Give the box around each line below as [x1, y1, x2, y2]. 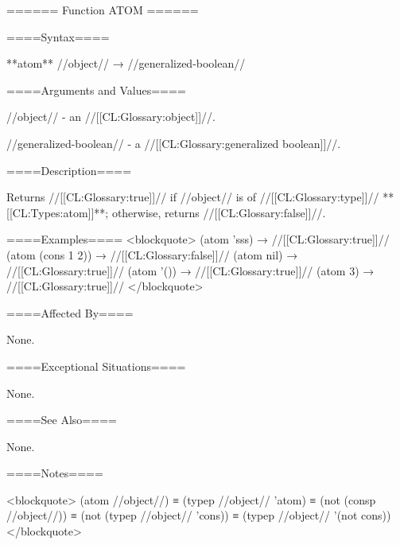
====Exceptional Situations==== [6, 357, 186, 374]
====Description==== [6, 162, 132, 178]
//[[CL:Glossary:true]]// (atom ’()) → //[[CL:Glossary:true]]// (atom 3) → [6, 262, 375, 278]
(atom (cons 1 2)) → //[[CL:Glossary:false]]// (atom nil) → [6, 246, 298, 263]
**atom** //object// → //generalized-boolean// [6, 55, 246, 72]
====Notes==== [6, 465, 103, 481]
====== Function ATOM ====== [6, 2, 199, 18]
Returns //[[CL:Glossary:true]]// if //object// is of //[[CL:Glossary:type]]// [6, 189, 379, 205]
